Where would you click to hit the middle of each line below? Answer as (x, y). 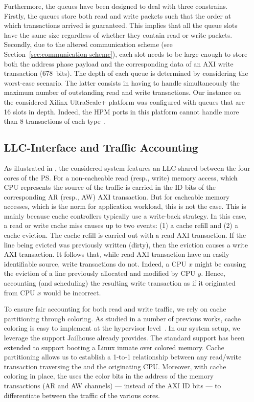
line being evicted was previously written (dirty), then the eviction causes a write (126, 244)
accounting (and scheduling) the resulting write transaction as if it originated (120, 283)
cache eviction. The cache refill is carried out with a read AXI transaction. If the (125, 235)
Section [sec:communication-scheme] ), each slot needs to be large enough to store (126, 54)
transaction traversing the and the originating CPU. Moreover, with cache (115, 366)
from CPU (20, 292)
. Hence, (213, 273)
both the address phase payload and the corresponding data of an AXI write (119, 63)
